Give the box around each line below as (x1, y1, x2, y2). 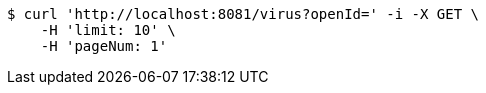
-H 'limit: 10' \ (40, 22, 176, 38)
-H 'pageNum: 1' (40, 38, 168, 54)
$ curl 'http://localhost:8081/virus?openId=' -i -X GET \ (7, 6, 480, 22)
